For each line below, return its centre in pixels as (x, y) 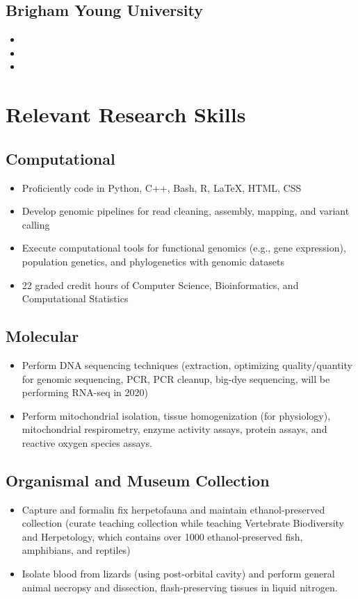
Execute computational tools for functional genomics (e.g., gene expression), (184, 248)
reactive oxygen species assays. (87, 442)
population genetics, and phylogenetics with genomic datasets (153, 261)
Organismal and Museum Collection (138, 480)
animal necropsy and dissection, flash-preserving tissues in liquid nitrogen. (180, 587)
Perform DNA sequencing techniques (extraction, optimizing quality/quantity (187, 364)
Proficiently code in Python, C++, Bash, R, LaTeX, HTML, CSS (162, 187)
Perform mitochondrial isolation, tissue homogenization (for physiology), (176, 415)
